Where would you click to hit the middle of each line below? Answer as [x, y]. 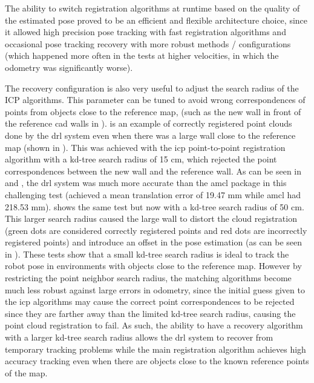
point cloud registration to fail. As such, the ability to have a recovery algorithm [154, 325]
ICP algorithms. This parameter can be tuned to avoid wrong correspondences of [155, 100]
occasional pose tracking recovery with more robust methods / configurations [148, 43]
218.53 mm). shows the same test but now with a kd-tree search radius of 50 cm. [155, 206]
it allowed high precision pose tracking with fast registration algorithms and [146, 32]
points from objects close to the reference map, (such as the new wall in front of [153, 111]
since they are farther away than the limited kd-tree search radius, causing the [150, 313]
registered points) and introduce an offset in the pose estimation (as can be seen [154, 242]
